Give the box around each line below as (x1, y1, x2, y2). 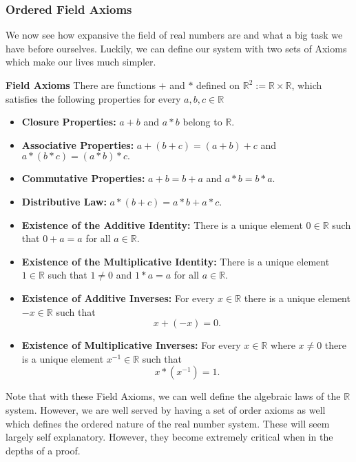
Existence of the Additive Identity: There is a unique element (21, 217, 303, 232)
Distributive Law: (21, 194, 107, 208)
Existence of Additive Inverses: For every (21, 290, 215, 305)
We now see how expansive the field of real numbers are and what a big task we (6, 28, 343, 42)
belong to (182, 114, 222, 129)
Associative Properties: (21, 137, 134, 152)
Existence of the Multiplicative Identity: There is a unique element (21, 254, 330, 268)
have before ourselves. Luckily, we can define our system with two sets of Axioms (6, 41, 347, 55)
